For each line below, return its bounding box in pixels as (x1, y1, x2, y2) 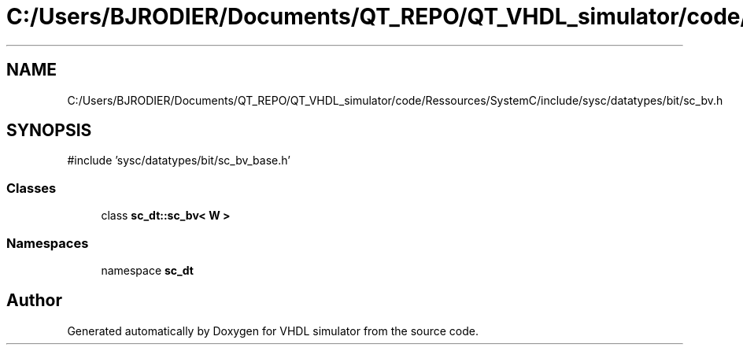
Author (6, 290, 62, 311)
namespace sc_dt (101, 263, 194, 277)
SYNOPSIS (6, 120, 92, 141)
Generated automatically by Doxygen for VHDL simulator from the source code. (67, 323, 479, 338)
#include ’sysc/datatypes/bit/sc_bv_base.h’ (67, 153, 290, 168)
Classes (6, 179, 57, 196)
